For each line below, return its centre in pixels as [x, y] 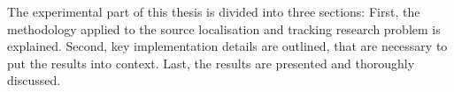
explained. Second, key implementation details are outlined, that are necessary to [227, 46]
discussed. [34, 80]
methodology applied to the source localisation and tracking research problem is [224, 28]
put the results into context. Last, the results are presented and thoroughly [211, 63]
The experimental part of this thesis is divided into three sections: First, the [214, 11]
